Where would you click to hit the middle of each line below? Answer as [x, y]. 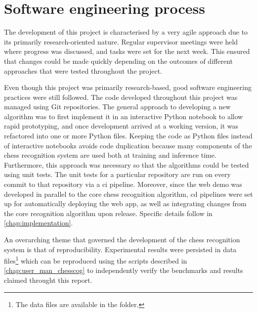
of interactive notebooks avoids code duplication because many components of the [128, 145]
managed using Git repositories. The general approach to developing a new [117, 107]
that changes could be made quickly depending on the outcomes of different [118, 61]
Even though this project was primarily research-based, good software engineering [128, 87]
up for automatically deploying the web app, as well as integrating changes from [125, 203]
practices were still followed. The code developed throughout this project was [121, 97]
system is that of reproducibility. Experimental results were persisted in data [120, 249]
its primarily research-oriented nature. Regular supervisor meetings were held [121, 41]
